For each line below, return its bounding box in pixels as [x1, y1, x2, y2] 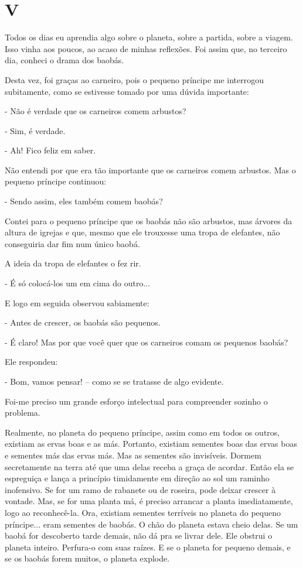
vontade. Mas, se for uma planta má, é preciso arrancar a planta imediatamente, [5, 495, 293, 507]
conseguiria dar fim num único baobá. [5, 237, 140, 249]
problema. [5, 406, 40, 419]
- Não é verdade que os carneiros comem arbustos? [5, 105, 186, 117]
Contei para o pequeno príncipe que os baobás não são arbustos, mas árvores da [5, 214, 292, 227]
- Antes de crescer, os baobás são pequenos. [5, 316, 161, 329]
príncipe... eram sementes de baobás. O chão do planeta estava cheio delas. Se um [5, 518, 298, 530]
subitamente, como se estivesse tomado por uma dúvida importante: [5, 85, 249, 97]
